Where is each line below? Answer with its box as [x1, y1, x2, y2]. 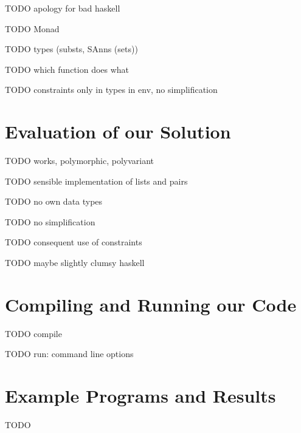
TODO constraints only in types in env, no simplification [5, 83, 218, 96]
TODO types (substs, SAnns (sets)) [5, 43, 138, 55]
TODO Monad [5, 22, 60, 35]
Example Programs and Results [5, 383, 276, 408]
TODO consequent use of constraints [5, 236, 142, 248]
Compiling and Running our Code [5, 292, 297, 316]
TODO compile [5, 327, 62, 339]
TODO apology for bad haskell [5, 2, 120, 14]
